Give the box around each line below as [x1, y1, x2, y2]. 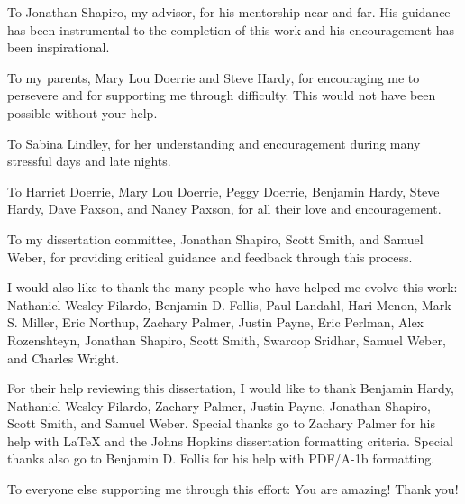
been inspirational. [7, 38, 110, 57]
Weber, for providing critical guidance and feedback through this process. [7, 247, 413, 266]
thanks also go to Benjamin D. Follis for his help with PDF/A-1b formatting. [7, 449, 435, 468]
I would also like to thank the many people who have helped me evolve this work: [7, 278, 458, 297]
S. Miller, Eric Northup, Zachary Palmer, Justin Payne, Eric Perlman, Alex [7, 313, 424, 332]
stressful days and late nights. [7, 151, 171, 170]
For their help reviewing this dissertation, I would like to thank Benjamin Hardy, [7, 379, 454, 398]
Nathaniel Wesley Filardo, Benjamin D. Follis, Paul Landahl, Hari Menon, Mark [7, 295, 451, 314]
